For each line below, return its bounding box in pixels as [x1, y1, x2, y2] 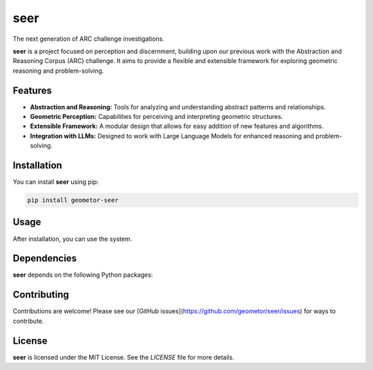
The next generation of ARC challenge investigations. [12, 35, 165, 43]
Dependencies [12, 252, 77, 264]
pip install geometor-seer [27, 196, 119, 204]
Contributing [12, 289, 69, 301]
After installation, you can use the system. [12, 234, 133, 243]
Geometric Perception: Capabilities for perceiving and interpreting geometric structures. [30, 113, 283, 121]
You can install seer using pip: [12, 178, 99, 186]
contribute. [12, 317, 44, 325]
